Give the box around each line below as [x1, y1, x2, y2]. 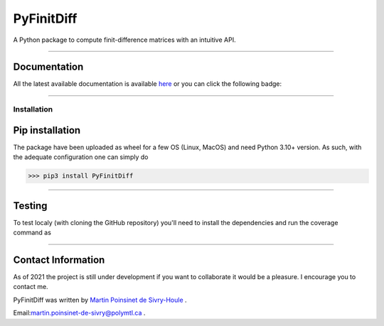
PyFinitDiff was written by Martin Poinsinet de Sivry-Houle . [13, 295, 188, 304]
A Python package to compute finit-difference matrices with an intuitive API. [13, 36, 236, 44]
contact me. [13, 283, 49, 291]
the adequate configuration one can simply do [13, 153, 149, 161]
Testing [13, 200, 48, 212]
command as [13, 228, 51, 237]
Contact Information [13, 254, 105, 266]
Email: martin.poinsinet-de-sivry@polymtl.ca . [13, 309, 146, 317]
